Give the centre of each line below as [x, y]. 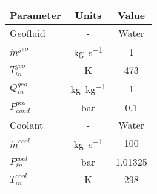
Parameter [35, 15]
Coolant [27, 124]
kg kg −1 [88, 89]
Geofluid [28, 33]
